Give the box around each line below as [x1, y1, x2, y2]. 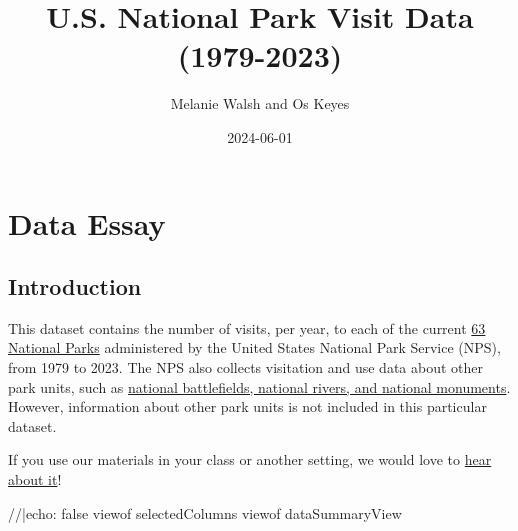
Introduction [8, 271, 142, 302]
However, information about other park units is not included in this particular [8, 396, 487, 417]
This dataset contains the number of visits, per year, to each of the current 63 [8, 317, 486, 338]
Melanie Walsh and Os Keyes [170, 93, 350, 114]
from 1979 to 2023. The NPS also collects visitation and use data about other [8, 357, 484, 378]
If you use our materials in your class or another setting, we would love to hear [8, 449, 492, 470]
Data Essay [8, 202, 166, 243]
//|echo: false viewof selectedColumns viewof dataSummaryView [8, 502, 402, 523]
